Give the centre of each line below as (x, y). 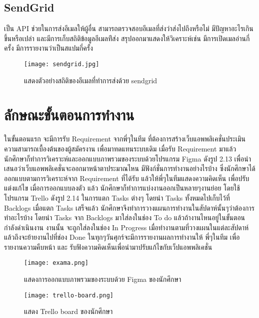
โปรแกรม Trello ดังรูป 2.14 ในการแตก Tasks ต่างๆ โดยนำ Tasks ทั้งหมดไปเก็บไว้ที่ (117, 197)
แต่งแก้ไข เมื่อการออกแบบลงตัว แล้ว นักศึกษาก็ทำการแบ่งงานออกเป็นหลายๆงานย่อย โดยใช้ (122, 188)
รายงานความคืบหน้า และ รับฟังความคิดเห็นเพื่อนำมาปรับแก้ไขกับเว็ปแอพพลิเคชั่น (108, 247)
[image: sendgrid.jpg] (62, 64)
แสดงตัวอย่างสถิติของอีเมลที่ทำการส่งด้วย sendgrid (91, 80)
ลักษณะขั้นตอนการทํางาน (69, 115)
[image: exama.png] (56, 263)
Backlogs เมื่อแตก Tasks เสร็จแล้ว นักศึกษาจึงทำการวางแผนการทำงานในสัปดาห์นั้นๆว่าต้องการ (129, 207)
